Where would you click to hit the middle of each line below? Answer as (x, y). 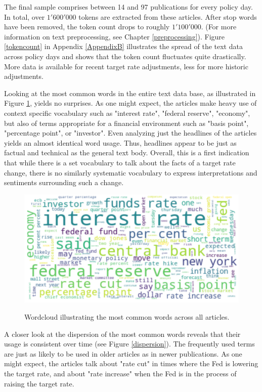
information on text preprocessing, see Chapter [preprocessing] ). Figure (115, 36)
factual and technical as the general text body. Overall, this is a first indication (127, 153)
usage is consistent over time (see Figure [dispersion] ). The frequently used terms (129, 344)
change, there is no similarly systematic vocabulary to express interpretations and (131, 172)
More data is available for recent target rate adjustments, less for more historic (126, 66)
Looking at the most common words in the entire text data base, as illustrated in (130, 93)
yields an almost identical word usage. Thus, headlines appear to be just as (120, 142)
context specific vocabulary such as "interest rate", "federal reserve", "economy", (127, 113)
